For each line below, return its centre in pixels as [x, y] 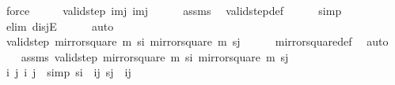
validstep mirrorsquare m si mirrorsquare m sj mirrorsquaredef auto [197, 41]
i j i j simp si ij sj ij [68, 72]
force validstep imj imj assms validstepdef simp [174, 10]
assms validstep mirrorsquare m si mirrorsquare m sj [155, 56]
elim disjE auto [60, 26]
